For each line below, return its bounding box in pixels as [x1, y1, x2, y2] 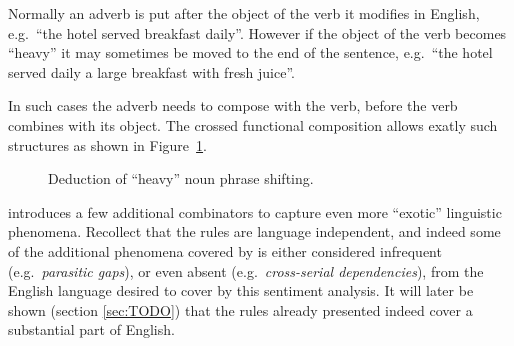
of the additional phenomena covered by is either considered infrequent [8, 240, 442, 261]
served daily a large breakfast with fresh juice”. [8, 61, 295, 82]
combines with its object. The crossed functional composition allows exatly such [8, 114, 498, 135]
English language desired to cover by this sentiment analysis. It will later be [8, 280, 474, 301]
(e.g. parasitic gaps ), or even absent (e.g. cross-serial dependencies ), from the [8, 260, 484, 281]
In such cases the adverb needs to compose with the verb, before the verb [8, 95, 458, 116]
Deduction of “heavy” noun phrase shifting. [48, 168, 314, 189]
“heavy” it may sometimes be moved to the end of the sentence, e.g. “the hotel [8, 42, 493, 63]
